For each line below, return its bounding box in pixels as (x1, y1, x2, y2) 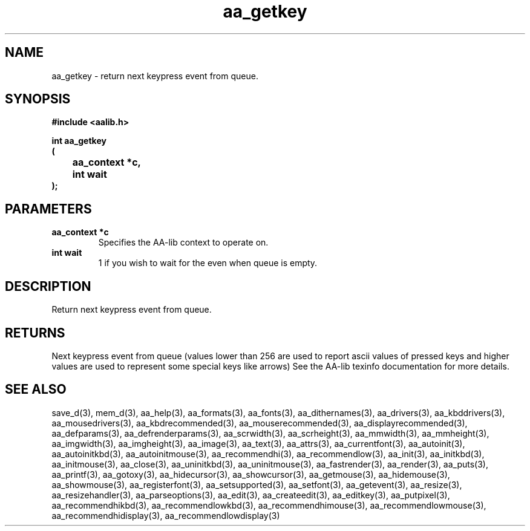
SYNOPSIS (5, 91, 71, 107)
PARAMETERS (5, 201, 92, 217)
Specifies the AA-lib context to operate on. (98, 237, 269, 248)
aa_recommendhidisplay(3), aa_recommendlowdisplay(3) (51, 510, 280, 521)
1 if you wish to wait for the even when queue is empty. (98, 258, 318, 269)
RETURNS (5, 325, 65, 340)
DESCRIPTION (5, 278, 91, 294)
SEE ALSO (5, 382, 67, 397)
